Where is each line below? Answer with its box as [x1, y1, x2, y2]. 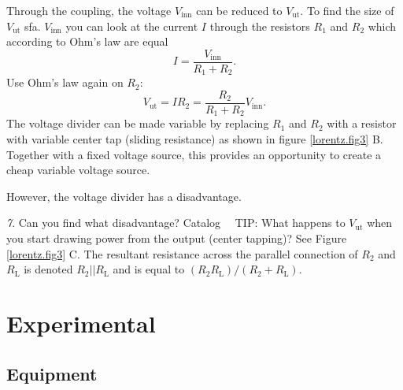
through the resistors [209, 17, 310, 34]
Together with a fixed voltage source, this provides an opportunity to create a [6, 146, 382, 162]
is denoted [24, 261, 73, 277]
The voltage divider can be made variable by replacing [6, 115, 269, 132]
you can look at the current [65, 17, 198, 34]
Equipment [6, 361, 98, 385]
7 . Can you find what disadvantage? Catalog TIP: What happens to [6, 214, 346, 231]
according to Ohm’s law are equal [6, 33, 168, 50]
